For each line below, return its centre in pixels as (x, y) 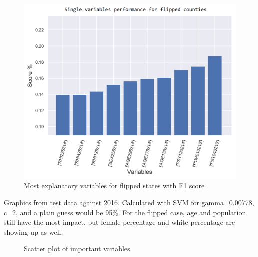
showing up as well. (34, 232)
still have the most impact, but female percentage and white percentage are (120, 222)
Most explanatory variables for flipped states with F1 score (114, 186)
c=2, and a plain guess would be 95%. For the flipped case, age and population (125, 212)
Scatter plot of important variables (77, 249)
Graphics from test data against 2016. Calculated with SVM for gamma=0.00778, (129, 203)
